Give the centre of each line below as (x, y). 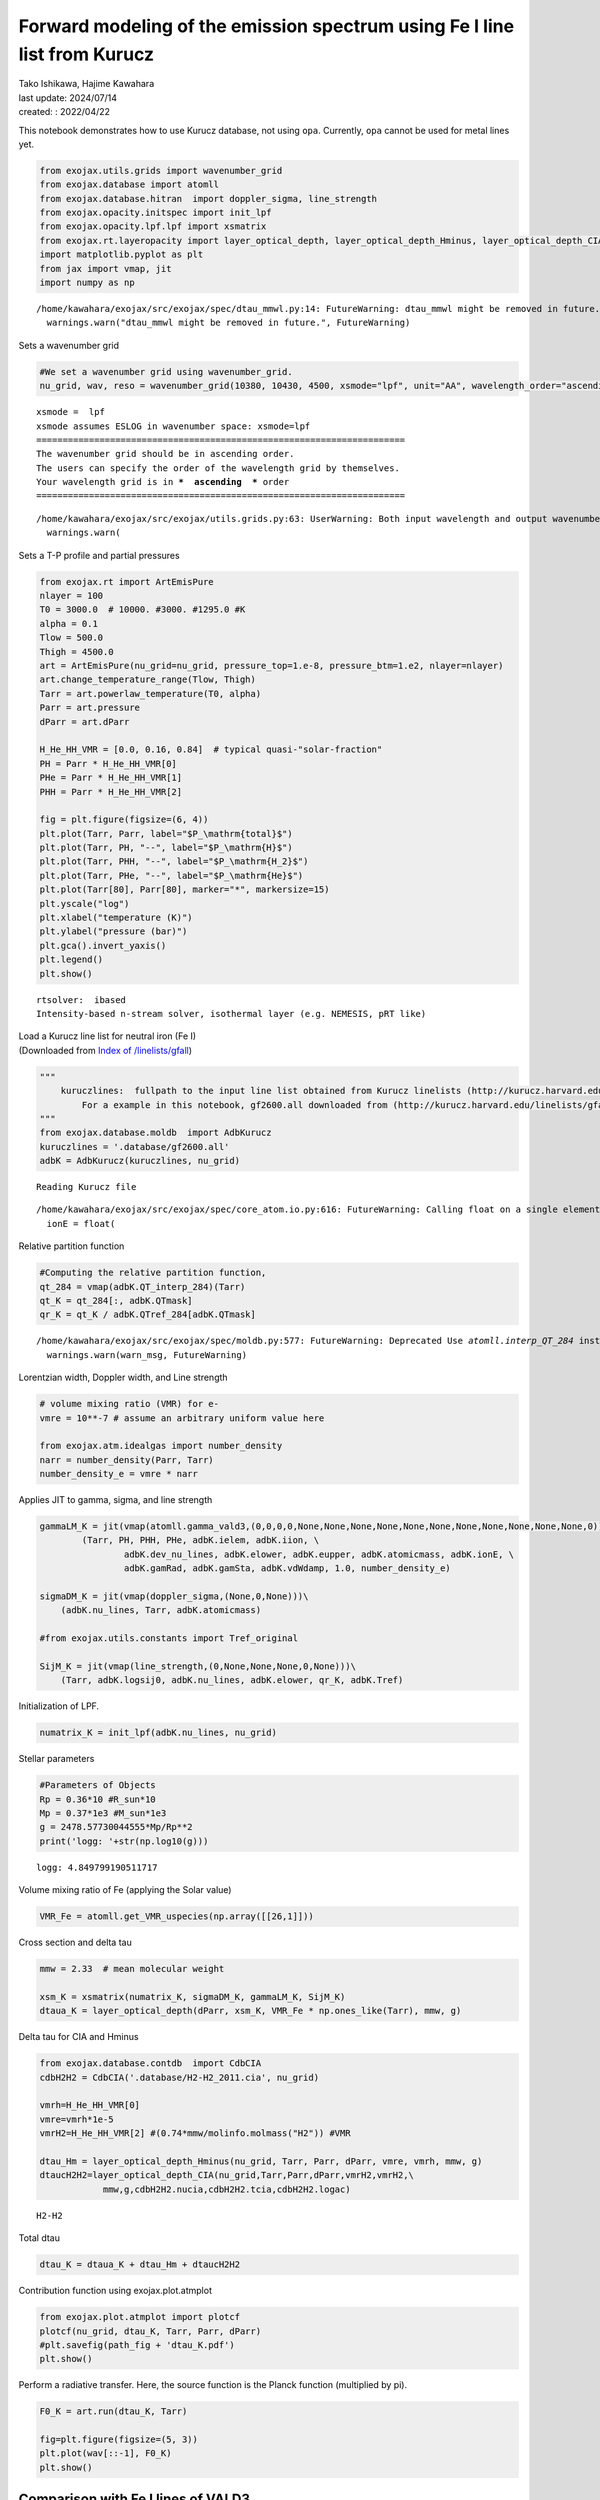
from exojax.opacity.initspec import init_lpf (155, 213)
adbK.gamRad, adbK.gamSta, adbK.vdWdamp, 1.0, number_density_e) (287, 1568)
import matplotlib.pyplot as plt (121, 254)
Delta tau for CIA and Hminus (78, 2037)
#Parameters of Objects (98, 1785)
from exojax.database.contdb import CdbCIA (150, 2063)
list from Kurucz (86, 54)
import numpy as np (87, 283)
